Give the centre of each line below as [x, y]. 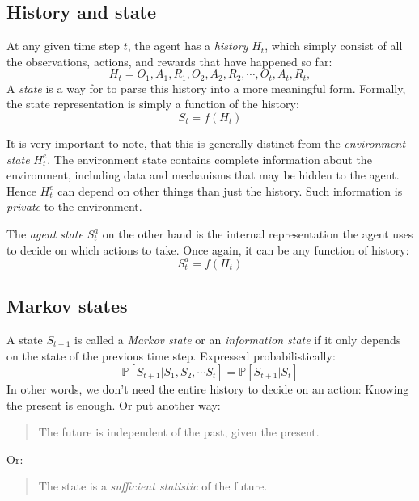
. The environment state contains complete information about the [209, 159]
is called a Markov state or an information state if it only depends [238, 339]
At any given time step [63, 46]
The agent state [45, 234]
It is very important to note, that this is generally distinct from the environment [206, 143]
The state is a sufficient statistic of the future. [153, 486]
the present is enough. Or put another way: [114, 404]
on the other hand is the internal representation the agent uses [258, 234]
